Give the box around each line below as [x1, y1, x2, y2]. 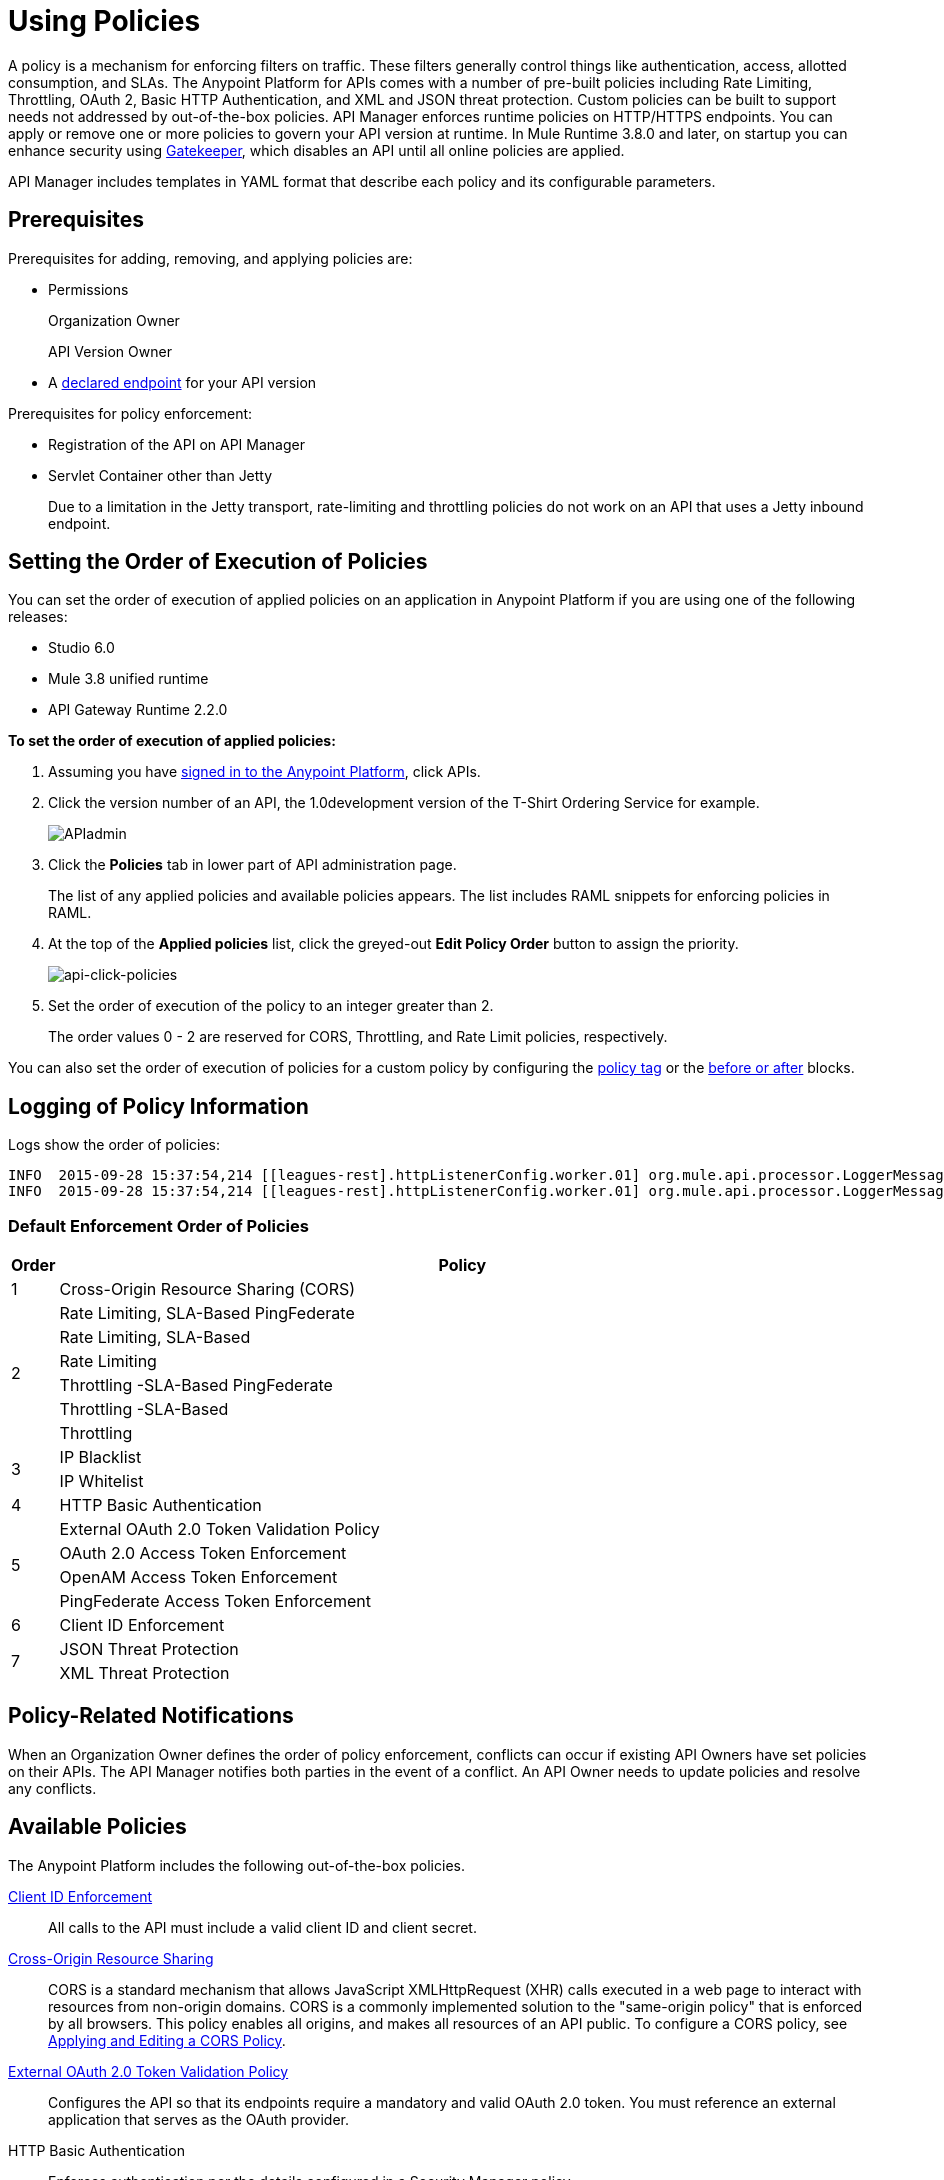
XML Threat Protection [59, 1663, 230, 1684]
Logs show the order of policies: [8, 1136, 220, 1154]
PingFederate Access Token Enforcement [59, 1591, 371, 1612]
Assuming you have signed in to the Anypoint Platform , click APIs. [48, 763, 481, 781]
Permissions [48, 280, 129, 298]
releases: [8, 608, 68, 626]
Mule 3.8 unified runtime [48, 670, 209, 688]
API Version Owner [48, 342, 172, 360]
